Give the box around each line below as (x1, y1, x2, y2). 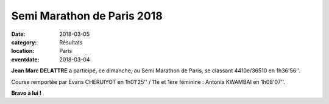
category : (11, 38, 37, 46)
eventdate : (11, 55, 40, 63)
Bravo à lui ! (11, 89, 42, 97)
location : (11, 47, 35, 55)
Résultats (59, 38, 83, 46)
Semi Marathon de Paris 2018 (11, 9, 163, 23)
